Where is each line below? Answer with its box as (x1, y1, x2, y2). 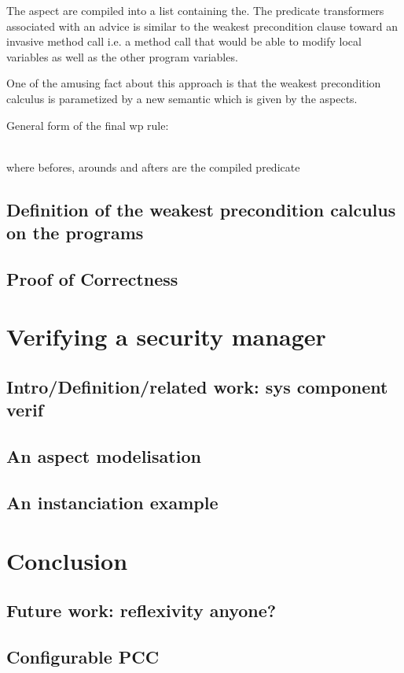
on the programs (6, 220, 144, 245)
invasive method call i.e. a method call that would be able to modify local (6, 33, 362, 50)
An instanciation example (6, 490, 219, 515)
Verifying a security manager (6, 320, 326, 353)
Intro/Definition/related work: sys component (6, 375, 388, 399)
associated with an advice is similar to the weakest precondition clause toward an (6, 17, 398, 34)
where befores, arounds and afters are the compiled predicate (6, 158, 300, 175)
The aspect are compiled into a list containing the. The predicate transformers (6, 2, 384, 18)
